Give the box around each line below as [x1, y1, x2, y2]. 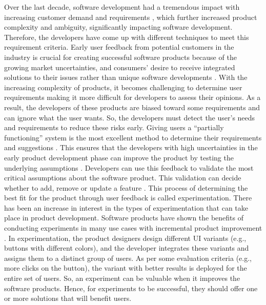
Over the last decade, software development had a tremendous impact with [4, 2, 240, 12]
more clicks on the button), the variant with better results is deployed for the [4, 262, 247, 273]
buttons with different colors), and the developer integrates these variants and [4, 242, 249, 253]
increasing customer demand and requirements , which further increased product [4, 11, 257, 22]
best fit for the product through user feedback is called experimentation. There [4, 192, 252, 203]
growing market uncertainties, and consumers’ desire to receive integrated [4, 62, 235, 72]
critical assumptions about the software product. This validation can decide [4, 172, 241, 183]
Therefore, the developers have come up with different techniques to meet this [4, 31, 249, 42]
